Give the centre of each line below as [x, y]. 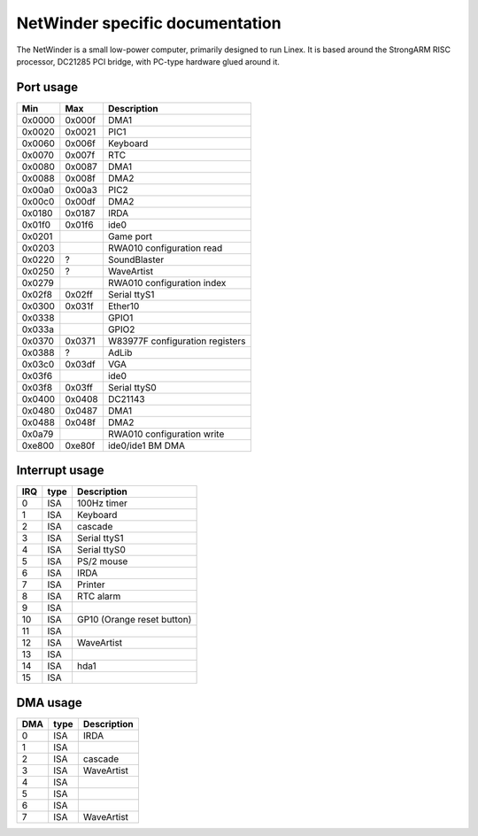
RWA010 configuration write [166, 434]
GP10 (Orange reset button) [134, 620]
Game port [130, 236]
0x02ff [79, 294]
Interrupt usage [61, 471]
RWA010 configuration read [165, 248]
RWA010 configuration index [167, 283]
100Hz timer [102, 503]
